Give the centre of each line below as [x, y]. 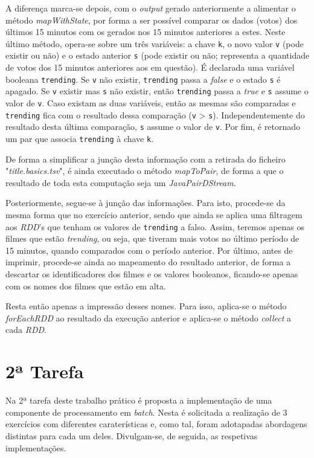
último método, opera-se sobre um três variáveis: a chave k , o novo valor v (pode [155, 43]
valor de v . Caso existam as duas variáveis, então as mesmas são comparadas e [151, 103]
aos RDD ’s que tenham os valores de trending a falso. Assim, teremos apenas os [155, 226]
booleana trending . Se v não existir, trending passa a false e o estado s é [143, 79]
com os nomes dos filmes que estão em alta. [86, 285]
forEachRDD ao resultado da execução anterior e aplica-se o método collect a [148, 318]
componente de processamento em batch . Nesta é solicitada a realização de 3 [146, 412]
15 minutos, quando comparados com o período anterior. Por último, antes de [149, 250]
